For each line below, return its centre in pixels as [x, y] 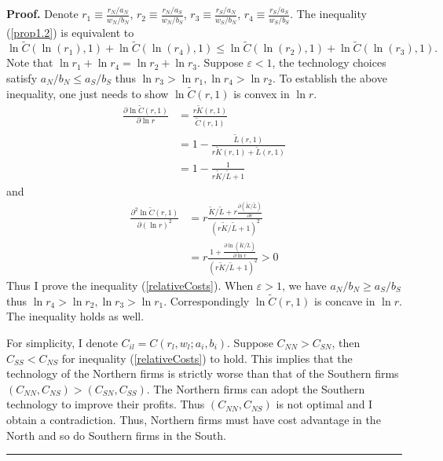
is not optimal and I [324, 404]
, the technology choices [329, 62]
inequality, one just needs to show [88, 93]
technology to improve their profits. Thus [106, 404]
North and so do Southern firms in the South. [116, 435]
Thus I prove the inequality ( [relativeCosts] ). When [130, 285]
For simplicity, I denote [62, 343]
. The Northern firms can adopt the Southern [256, 388]
